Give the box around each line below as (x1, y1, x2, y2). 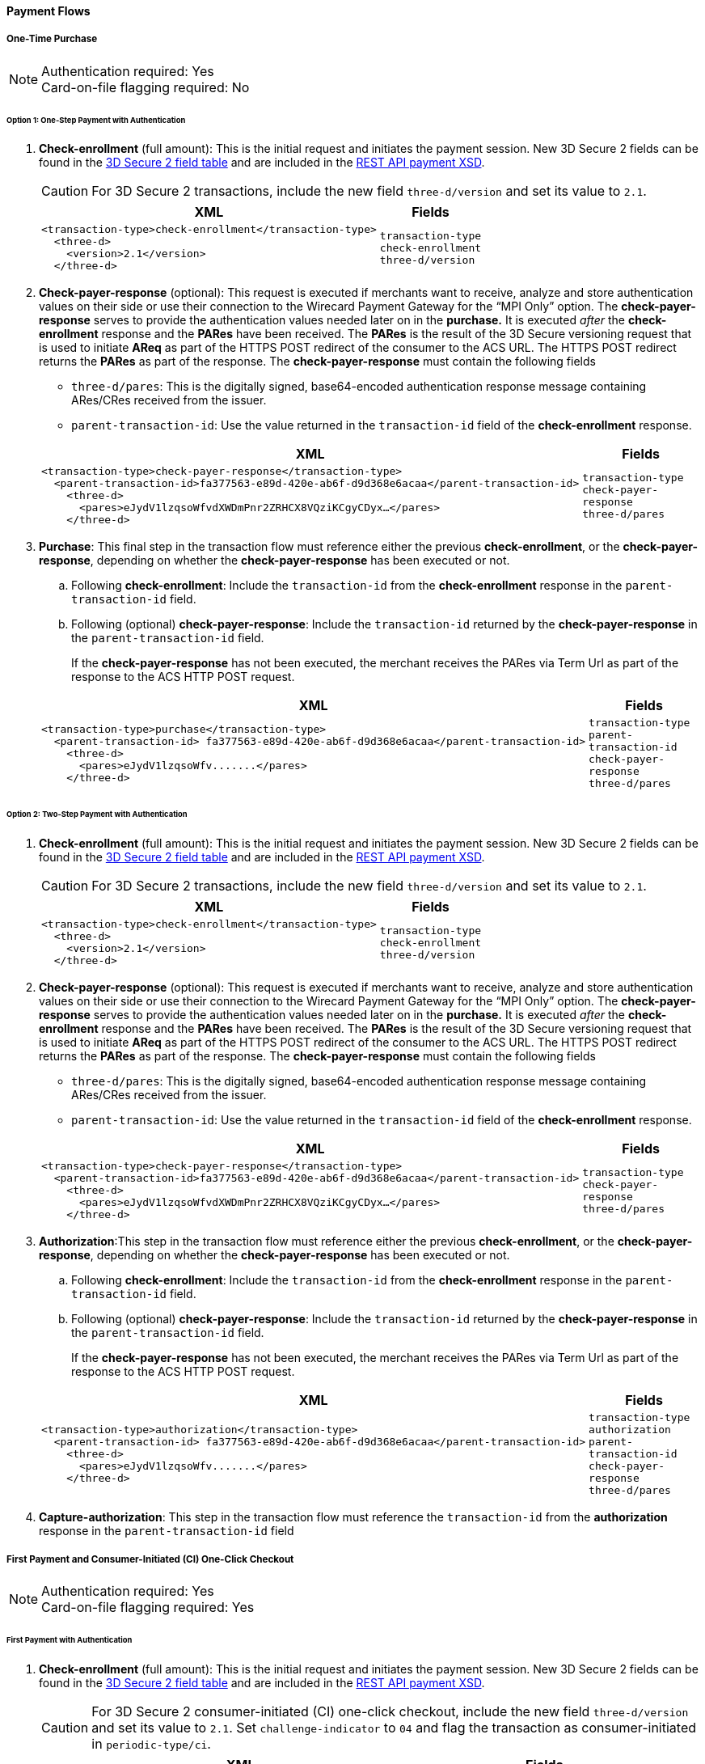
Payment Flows (6, 4, 91, 18)
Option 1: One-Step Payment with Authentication (6, 115, 186, 125)
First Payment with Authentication (6, 1635, 133, 1644)
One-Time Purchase (6, 33, 98, 45)
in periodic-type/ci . (91, 1735, 211, 1752)
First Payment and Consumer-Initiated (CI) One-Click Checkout (6, 1553, 294, 1565)
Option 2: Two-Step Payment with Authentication (6, 810, 188, 819)
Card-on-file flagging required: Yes (41, 1598, 255, 1615)
